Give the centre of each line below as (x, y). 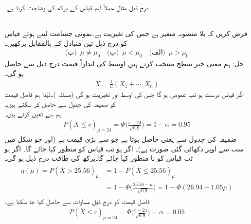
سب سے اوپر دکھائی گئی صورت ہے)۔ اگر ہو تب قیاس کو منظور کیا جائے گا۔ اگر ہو (124, 148)
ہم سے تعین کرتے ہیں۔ (33, 113)
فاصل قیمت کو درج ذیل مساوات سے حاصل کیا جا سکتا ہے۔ (77, 201)
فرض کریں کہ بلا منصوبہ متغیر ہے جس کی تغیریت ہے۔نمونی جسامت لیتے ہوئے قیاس (126, 33)
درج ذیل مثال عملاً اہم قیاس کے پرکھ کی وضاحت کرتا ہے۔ (77, 7)
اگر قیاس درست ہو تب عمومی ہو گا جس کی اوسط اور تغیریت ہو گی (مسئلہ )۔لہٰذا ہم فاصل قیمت (124, 94)
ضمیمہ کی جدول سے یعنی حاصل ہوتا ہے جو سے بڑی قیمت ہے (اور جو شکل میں (121, 139)
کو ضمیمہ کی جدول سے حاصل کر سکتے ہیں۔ (60, 104)
